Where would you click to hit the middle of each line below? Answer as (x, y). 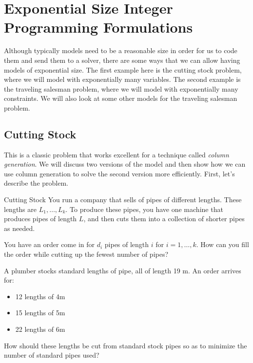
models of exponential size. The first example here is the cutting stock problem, (123, 69)
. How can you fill (223, 244)
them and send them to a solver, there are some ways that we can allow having (122, 60)
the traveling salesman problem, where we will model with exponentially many (121, 88)
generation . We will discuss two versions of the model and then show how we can (125, 164)
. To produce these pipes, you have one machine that (144, 209)
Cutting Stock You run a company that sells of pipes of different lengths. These (123, 200)
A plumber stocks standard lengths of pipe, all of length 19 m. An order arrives (123, 270)
